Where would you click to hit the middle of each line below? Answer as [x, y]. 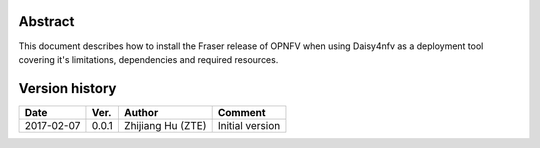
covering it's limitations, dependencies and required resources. [148, 59]
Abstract [46, 21]
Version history [67, 88]
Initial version [249, 125]
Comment [241, 112]
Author [141, 112]
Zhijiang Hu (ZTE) [165, 125]
